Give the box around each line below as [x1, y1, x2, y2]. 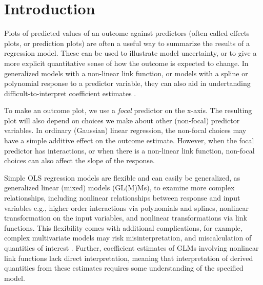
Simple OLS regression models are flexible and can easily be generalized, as [4, 172, 240, 183]
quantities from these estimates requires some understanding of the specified [4, 262, 244, 273]
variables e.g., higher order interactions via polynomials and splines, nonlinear [4, 202, 249, 213]
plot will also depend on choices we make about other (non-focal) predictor [4, 115, 240, 125]
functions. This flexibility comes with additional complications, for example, [4, 222, 242, 233]
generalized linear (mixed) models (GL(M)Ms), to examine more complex [4, 182, 235, 193]
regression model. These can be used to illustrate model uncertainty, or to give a [4, 48, 257, 58]
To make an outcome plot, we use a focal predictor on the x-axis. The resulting [4, 105, 252, 116]
